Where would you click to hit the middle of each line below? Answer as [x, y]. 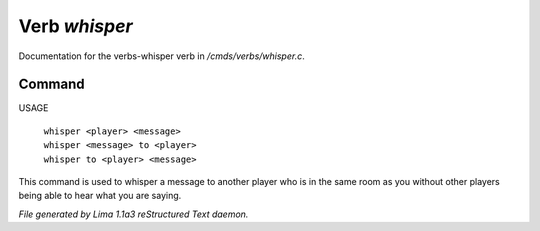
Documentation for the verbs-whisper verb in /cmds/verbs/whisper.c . [161, 56]
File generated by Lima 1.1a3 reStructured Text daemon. [133, 214]
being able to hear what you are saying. [100, 196]
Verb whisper [76, 26]
